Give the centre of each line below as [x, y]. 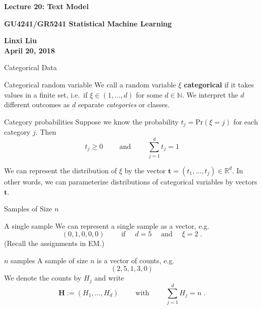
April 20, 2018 [30, 50]
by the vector [145, 170]
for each [245, 121]
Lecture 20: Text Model [46, 6]
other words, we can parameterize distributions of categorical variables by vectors [131, 181]
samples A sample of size [49, 260]
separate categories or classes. [124, 104]
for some [149, 94]
